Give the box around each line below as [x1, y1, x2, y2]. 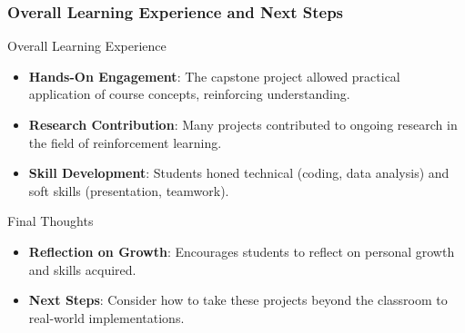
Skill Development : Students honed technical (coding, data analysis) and [28, 163, 450, 182]
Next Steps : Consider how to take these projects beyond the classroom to [28, 290, 448, 309]
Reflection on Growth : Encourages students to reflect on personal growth [28, 241, 455, 260]
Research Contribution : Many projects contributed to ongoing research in [28, 115, 458, 133]
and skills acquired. [28, 260, 136, 279]
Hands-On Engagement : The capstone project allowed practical [28, 66, 400, 85]
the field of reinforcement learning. [28, 132, 222, 152]
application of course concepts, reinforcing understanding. [28, 84, 350, 103]
